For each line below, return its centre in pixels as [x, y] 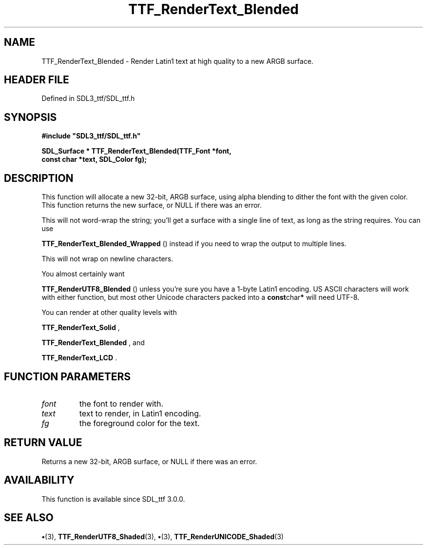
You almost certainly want [83, 274]
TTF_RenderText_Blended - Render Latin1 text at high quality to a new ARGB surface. [177, 61]
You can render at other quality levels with [109, 313]
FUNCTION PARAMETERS [67, 376]
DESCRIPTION [39, 178]
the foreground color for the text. [139, 423]
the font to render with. [121, 403]
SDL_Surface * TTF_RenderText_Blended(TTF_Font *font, [136, 151]
